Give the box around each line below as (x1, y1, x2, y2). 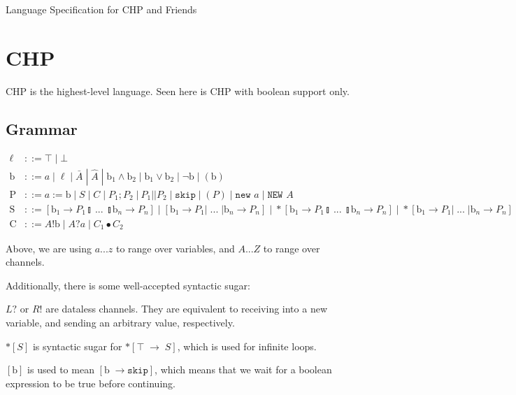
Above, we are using (6, 240, 92, 255)
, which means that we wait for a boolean (155, 362, 332, 377)
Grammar (6, 117, 78, 139)
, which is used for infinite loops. (177, 338, 317, 353)
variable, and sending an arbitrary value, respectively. (6, 315, 235, 330)
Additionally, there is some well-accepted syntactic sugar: (6, 278, 250, 292)
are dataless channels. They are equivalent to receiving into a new (45, 301, 327, 316)
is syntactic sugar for (32, 338, 122, 353)
